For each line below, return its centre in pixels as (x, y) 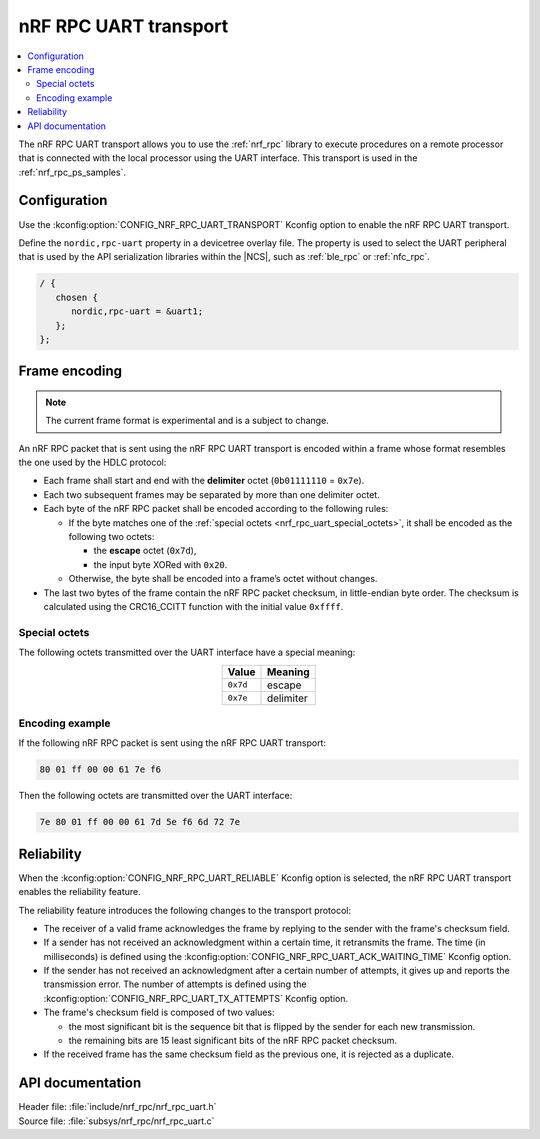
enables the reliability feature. (79, 892)
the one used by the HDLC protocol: (92, 462)
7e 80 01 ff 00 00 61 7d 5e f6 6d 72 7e (139, 822)
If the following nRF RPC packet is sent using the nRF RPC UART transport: (172, 743)
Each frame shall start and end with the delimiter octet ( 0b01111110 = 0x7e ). (204, 481)
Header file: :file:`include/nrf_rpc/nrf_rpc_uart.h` (117, 1107)
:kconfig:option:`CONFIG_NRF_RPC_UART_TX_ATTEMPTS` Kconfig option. (196, 998)
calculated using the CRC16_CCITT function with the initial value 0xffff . (193, 606)
